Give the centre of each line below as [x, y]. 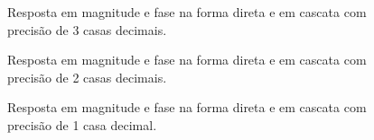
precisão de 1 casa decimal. [82, 124]
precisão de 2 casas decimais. [87, 77]
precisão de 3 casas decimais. [87, 29]
